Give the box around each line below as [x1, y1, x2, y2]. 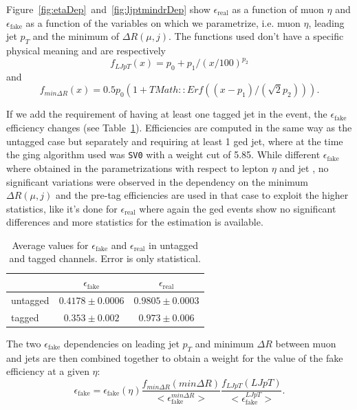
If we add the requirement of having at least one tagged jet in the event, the [6, 107, 327, 121]
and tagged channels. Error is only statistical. [9, 251, 201, 266]
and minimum [195, 336, 254, 350]
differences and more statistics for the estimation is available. [6, 215, 263, 229]
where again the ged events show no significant [139, 201, 336, 215]
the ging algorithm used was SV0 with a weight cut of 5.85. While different [6, 147, 321, 162]
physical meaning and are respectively [6, 43, 166, 57]
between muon [275, 336, 336, 350]
